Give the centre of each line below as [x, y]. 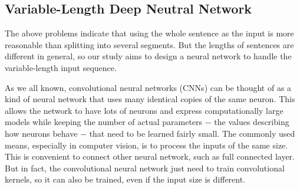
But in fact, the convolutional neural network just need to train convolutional [145, 168]
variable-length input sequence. [61, 67]
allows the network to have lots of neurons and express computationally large [144, 110]
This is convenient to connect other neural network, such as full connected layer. [150, 156]
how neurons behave [41, 133]
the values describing [252, 122]
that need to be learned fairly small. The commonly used [192, 133]
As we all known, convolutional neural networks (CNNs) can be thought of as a [148, 87]
